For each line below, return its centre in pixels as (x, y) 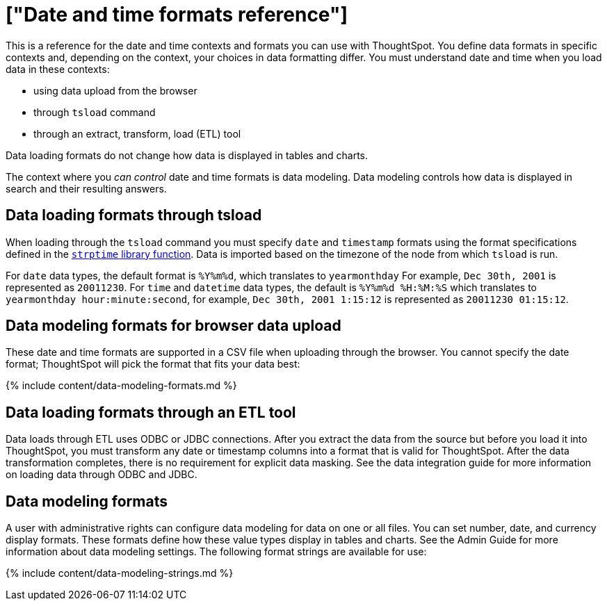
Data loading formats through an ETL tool (151, 412)
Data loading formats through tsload (134, 215)
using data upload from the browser (115, 90)
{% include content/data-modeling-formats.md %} (121, 386)
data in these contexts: (58, 69)
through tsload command (95, 112)
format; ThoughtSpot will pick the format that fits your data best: (153, 364)
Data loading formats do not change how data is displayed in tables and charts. (187, 155)
